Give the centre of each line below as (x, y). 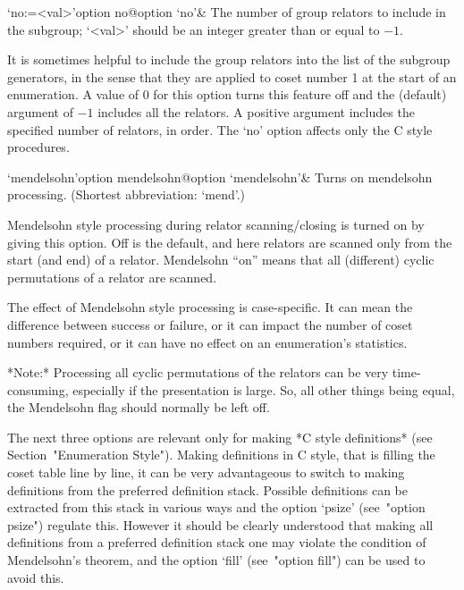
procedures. (38, 147)
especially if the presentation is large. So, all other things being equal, (264, 389)
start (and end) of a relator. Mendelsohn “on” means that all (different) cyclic (221, 260)
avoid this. (36, 577)
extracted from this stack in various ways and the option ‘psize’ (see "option (216, 507)
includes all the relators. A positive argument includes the (256, 111)
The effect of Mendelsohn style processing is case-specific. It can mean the (210, 307)
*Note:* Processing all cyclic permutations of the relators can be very (198, 372)
